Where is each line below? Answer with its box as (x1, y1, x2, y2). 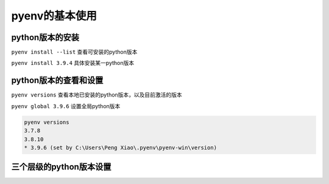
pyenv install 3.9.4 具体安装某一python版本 (11, 60, 134, 67)
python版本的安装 (11, 32, 79, 43)
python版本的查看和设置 (11, 75, 104, 86)
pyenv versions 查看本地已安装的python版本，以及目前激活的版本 (11, 91, 182, 98)
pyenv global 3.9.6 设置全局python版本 (11, 102, 121, 109)
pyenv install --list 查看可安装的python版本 (11, 49, 138, 56)
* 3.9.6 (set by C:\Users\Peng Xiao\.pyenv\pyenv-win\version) (24, 144, 218, 151)
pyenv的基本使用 (11, 9, 97, 22)
